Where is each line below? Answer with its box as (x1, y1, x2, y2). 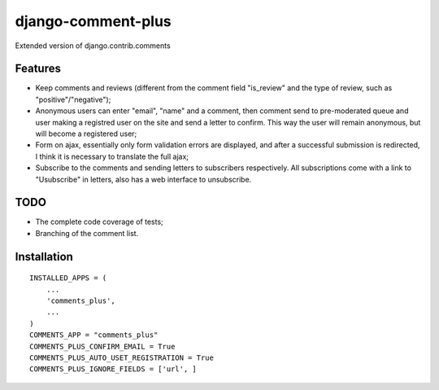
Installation (15, 249, 73, 264)
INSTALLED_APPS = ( (29, 274, 107, 283)
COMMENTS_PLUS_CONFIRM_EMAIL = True (29, 342, 176, 351)
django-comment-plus (15, 12, 172, 30)
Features (15, 62, 61, 76)
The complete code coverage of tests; (35, 217, 164, 227)
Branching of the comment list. (35, 228, 139, 238)
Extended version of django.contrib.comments (15, 41, 171, 50)
